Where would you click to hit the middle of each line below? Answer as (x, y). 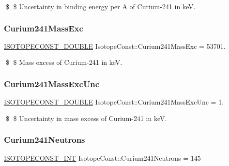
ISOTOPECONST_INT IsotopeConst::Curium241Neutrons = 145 (102, 158)
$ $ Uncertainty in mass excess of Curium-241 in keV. (86, 118)
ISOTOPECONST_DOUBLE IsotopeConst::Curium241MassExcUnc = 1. (114, 102)
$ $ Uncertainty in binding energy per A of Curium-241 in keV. (100, 6)
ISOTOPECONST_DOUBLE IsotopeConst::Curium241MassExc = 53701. (115, 46)
